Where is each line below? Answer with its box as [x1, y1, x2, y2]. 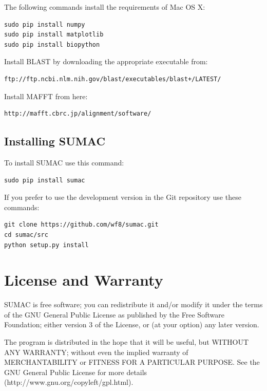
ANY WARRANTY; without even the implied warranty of [4, 346, 188, 357]
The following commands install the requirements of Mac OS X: [4, 2, 205, 12]
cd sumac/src [4, 231, 48, 238]
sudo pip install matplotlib [4, 31, 104, 39]
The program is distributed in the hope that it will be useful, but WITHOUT [4, 337, 249, 347]
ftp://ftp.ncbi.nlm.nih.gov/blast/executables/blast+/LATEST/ [4, 75, 221, 83]
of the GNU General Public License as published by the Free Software [4, 309, 224, 320]
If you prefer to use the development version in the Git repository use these [4, 192, 241, 202]
